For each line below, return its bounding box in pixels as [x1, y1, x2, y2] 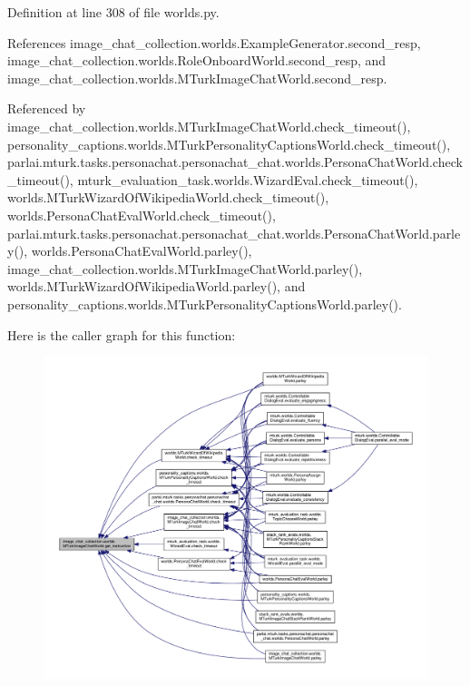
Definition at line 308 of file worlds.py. [7, 3, 220, 21]
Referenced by [7, 99, 86, 118]
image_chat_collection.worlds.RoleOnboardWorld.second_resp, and [7, 51, 387, 70]
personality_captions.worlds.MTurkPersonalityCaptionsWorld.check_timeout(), [7, 134, 451, 153]
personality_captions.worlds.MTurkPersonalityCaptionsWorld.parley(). [7, 294, 402, 313]
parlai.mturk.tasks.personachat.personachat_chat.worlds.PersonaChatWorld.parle [7, 223, 461, 242]
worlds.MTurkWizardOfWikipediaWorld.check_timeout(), [7, 188, 329, 207]
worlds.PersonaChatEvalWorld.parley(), [31, 241, 252, 260]
